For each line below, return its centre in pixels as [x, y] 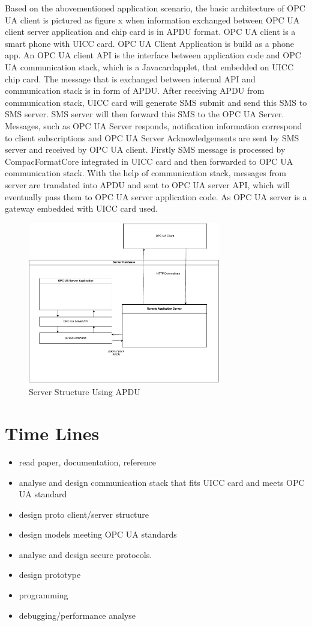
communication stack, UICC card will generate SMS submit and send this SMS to [156, 102]
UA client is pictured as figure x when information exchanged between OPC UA [152, 20]
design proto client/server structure [84, 514]
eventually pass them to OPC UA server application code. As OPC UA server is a [156, 196]
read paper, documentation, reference [87, 462]
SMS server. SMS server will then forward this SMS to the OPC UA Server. [145, 114]
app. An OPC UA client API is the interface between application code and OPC [153, 55]
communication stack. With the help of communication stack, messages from [145, 173]
